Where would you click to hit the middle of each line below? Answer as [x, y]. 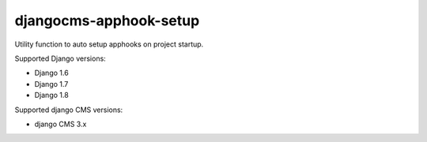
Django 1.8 [51, 95]
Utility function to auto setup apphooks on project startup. [109, 44]
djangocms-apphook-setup [107, 21]
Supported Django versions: [60, 58]
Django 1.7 [51, 84]
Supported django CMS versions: [69, 110]
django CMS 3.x [60, 124]
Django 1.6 [51, 73]
